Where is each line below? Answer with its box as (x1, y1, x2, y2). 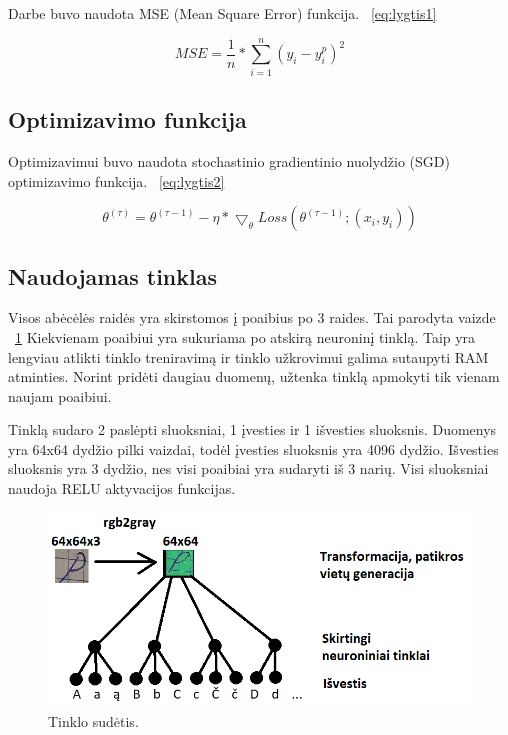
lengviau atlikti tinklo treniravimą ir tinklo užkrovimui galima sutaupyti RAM (8, 346, 489, 367)
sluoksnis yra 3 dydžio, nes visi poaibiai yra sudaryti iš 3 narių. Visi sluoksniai (8, 458, 489, 479)
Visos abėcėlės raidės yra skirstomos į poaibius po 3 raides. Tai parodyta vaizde (8, 307, 496, 328)
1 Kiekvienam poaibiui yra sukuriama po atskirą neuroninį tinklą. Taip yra (15, 326, 476, 347)
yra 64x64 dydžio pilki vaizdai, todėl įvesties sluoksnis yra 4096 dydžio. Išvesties (8, 438, 499, 459)
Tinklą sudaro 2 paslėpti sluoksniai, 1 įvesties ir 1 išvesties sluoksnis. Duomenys (8, 419, 497, 440)
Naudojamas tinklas (8, 260, 217, 291)
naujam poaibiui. (8, 385, 112, 406)
